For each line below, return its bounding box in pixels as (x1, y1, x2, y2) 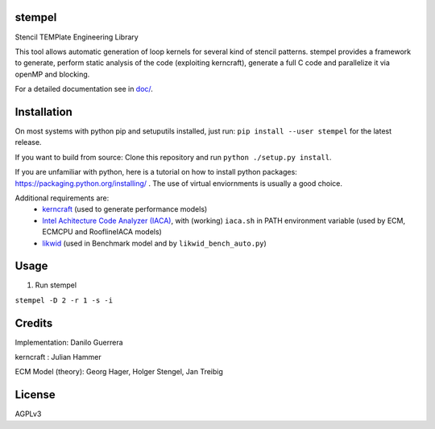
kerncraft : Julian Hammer (14, 353, 101, 362)
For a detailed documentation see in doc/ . (14, 85, 153, 94)
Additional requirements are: (14, 193, 110, 203)
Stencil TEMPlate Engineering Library (14, 32, 139, 42)
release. (14, 138, 42, 147)
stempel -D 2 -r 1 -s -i (14, 295, 113, 305)
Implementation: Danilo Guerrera (14, 337, 124, 347)
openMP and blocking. (14, 69, 90, 79)
